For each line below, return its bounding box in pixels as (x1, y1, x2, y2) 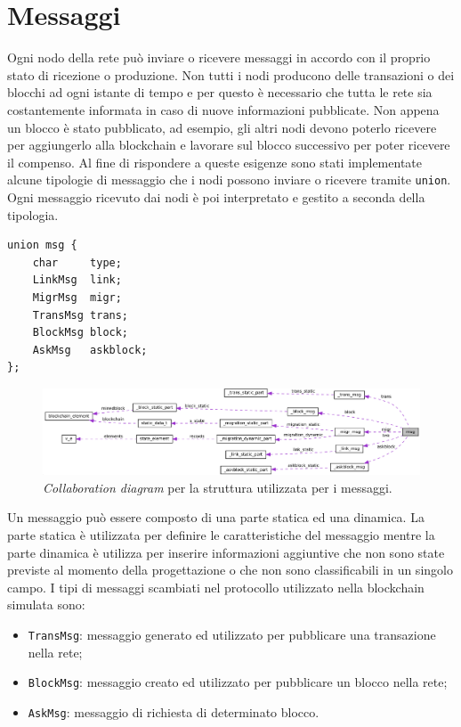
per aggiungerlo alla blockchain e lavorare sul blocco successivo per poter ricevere (7, 135, 450, 154)
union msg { (7, 239, 77, 252)
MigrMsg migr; (32, 290, 122, 304)
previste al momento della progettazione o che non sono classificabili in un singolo (7, 560, 453, 579)
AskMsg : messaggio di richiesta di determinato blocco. (28, 702, 319, 721)
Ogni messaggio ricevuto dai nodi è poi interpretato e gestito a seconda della (7, 187, 425, 206)
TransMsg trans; (32, 308, 129, 322)
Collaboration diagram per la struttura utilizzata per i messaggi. (43, 478, 392, 496)
